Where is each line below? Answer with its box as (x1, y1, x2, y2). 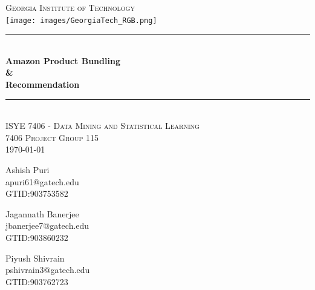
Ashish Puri (5, 163, 50, 176)
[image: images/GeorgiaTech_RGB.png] (5, 16, 157, 25)
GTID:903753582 (5, 187, 68, 200)
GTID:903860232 (5, 231, 68, 243)
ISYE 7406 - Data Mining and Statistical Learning (5, 119, 200, 132)
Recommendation (5, 78, 80, 91)
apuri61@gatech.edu (5, 175, 79, 188)
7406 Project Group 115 (5, 131, 99, 143)
